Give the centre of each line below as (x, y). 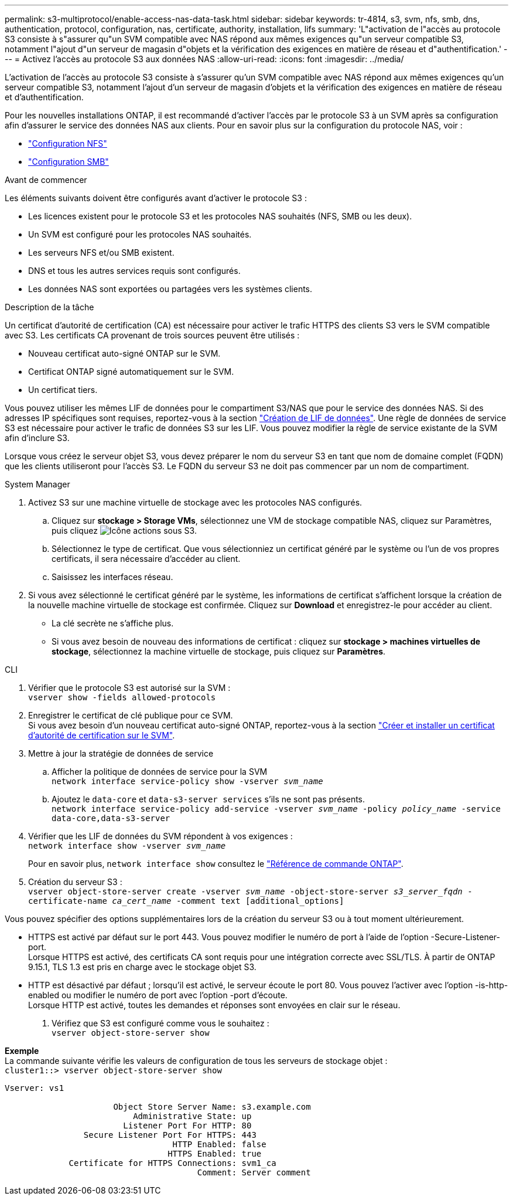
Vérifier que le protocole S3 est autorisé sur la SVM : (129, 688)
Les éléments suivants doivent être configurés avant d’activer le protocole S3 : (156, 198)
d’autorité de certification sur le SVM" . (102, 735)
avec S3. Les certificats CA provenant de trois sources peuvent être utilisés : (152, 335)
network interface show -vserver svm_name (127, 846)
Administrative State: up (192, 1116)
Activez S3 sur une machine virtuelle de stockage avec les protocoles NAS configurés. (195, 502)
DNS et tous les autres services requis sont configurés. (134, 271)
